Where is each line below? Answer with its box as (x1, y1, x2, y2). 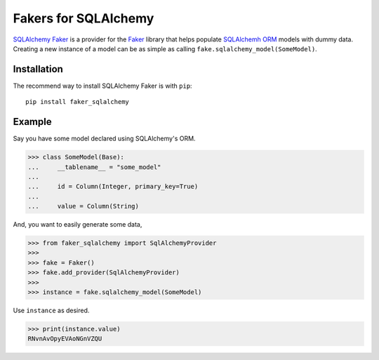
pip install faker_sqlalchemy (25, 98, 130, 106)
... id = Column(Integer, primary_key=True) (27, 182, 199, 191)
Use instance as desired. (13, 306, 90, 314)
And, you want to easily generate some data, (13, 220, 142, 229)
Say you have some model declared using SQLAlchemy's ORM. (13, 134, 196, 143)
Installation (13, 63, 63, 75)
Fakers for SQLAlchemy (13, 11, 154, 26)
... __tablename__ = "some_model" (27, 163, 161, 171)
